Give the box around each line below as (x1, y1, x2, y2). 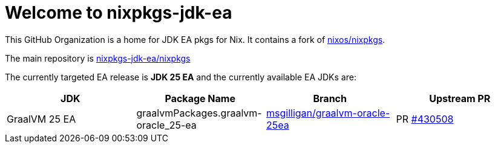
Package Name (165, 92, 235, 105)
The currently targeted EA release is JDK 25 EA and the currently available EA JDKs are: (5, 71, 356, 82)
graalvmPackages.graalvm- (136, 106, 262, 119)
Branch (313, 92, 347, 105)
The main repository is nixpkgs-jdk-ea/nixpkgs (5, 53, 191, 63)
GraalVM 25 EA (7, 112, 76, 125)
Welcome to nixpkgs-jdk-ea (5, 2, 232, 23)
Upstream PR (429, 92, 491, 105)
